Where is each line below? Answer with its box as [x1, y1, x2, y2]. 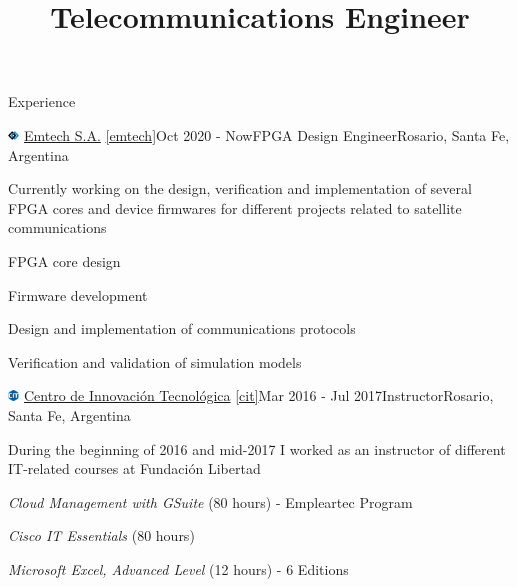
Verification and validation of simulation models [8, 351, 302, 372]
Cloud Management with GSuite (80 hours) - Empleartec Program [8, 491, 413, 512]
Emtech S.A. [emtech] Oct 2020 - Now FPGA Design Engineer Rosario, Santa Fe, [24, 124, 510, 145]
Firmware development [8, 284, 148, 305]
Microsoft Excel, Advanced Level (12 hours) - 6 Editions [8, 558, 349, 579]
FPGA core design [8, 250, 121, 271]
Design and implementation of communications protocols [8, 318, 356, 339]
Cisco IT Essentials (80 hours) [8, 525, 195, 546]
